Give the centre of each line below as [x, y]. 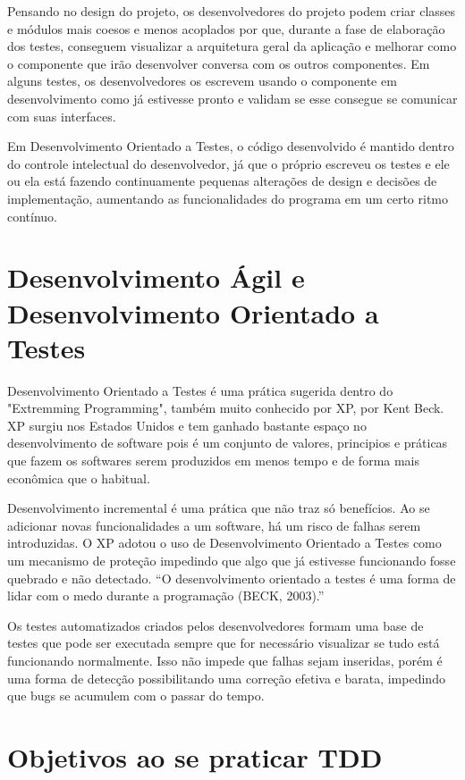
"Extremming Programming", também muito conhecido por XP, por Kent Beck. [226, 408]
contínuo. [33, 216]
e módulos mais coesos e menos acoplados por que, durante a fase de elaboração [226, 28]
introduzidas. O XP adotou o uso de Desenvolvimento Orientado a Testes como [224, 543]
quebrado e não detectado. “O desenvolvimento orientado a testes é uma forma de [232, 578]
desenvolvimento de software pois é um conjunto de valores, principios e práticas [228, 443]
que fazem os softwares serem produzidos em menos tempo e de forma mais [214, 460]
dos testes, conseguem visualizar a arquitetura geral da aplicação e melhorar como [232, 46]
